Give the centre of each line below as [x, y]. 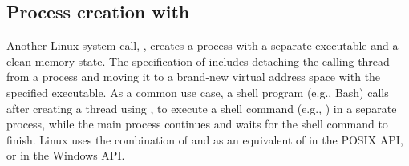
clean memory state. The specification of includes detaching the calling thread [198, 61]
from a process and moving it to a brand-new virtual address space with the [194, 77]
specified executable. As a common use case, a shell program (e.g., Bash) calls [198, 92]
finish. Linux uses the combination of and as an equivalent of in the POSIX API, [205, 139]
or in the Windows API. [66, 155]
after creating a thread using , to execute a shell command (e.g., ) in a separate [202, 108]
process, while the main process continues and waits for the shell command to [197, 124]
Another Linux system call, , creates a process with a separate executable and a [202, 45]
